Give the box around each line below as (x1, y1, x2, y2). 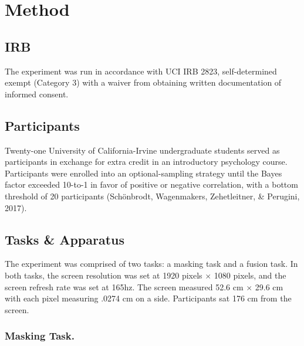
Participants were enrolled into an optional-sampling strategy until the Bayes (5, 167, 282, 179)
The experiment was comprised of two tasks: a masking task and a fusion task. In (5, 257, 298, 270)
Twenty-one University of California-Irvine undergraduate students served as (5, 144, 280, 156)
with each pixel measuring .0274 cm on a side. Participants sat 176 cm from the (5, 292, 292, 304)
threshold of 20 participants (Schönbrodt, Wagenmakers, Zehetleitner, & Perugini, (5, 189, 300, 202)
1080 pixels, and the (214, 269, 286, 281)
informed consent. (5, 87, 69, 100)
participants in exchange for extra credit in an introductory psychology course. (5, 155, 288, 168)
